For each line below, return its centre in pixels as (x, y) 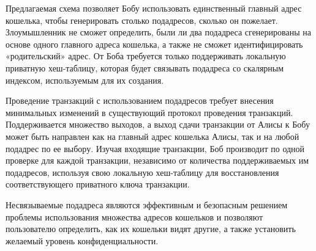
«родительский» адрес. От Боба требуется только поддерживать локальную (146, 56)
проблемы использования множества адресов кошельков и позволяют (134, 216)
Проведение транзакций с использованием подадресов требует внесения (140, 100)
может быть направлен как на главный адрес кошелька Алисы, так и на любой (152, 136)
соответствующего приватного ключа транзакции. (98, 184)
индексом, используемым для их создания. (85, 80)
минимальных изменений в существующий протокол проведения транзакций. (149, 112)
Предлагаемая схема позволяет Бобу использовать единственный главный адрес (154, 8)
